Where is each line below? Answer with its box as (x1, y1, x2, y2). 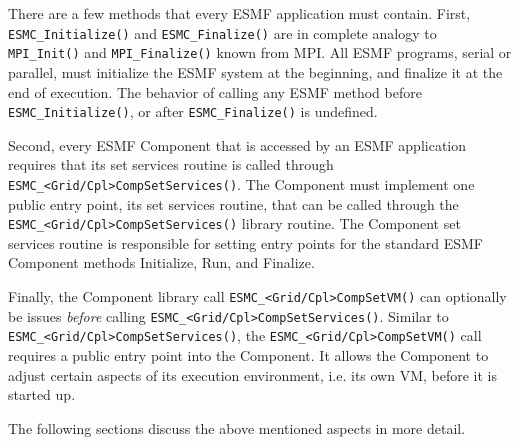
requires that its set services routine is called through (8, 154, 334, 175)
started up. (8, 384, 76, 405)
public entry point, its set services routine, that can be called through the (8, 193, 459, 214)
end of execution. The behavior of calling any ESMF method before (8, 81, 422, 102)
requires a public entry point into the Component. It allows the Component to (8, 345, 489, 365)
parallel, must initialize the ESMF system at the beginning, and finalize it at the (8, 61, 503, 82)
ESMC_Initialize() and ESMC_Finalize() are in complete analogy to (8, 22, 437, 43)
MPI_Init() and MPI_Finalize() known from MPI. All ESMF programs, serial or (8, 42, 512, 63)
